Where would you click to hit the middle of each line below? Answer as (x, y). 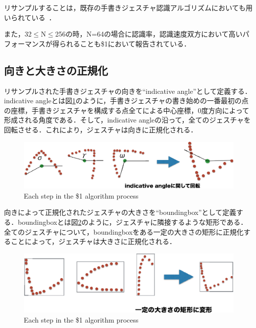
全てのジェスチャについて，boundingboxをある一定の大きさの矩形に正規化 (124, 231)
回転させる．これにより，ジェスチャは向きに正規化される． (101, 129)
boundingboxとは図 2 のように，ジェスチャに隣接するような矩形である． (132, 222)
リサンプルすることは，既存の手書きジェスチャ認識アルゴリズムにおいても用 (128, 7)
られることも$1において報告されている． (125, 43)
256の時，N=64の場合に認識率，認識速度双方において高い (149, 34)
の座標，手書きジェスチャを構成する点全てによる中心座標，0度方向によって (127, 110)
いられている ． (30, 17)
